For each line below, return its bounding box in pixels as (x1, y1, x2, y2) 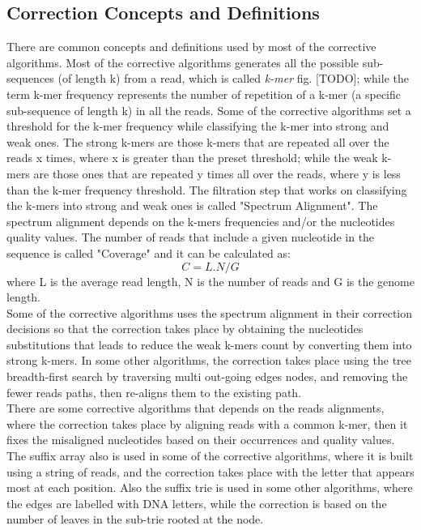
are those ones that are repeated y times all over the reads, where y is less (33, 165, 401, 182)
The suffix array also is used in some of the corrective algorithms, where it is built (6, 447, 414, 464)
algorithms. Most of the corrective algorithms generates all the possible (6, 53, 359, 71)
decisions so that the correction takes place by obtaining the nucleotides (6, 320, 364, 337)
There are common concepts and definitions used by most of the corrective (6, 38, 376, 55)
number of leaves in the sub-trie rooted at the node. (6, 511, 264, 528)
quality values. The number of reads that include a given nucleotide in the (6, 229, 375, 246)
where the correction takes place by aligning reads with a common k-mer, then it (6, 415, 408, 432)
